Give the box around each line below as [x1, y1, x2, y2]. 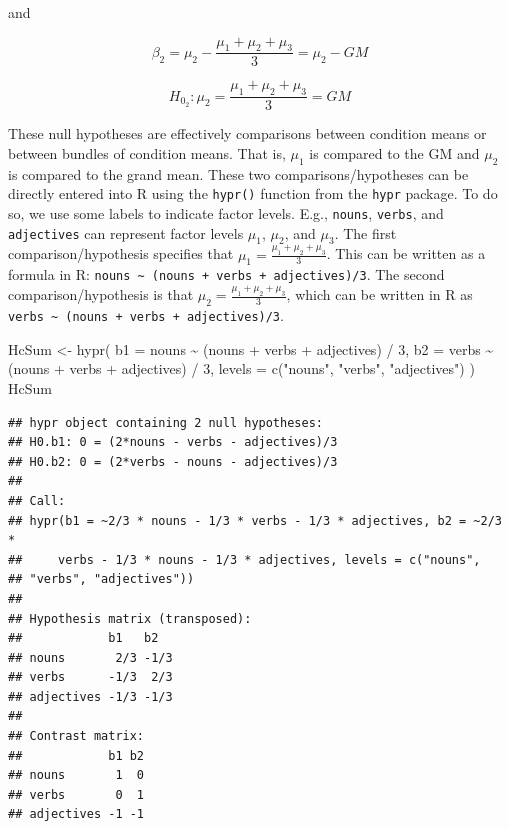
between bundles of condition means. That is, [8, 142, 286, 163]
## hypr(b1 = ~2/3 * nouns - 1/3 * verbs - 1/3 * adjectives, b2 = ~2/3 [8, 513, 502, 528]
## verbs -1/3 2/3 [8, 670, 173, 685]
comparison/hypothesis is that [8, 284, 194, 305]
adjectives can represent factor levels [8, 222, 244, 243]
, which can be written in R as [286, 284, 473, 305]
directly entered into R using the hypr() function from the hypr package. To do [8, 183, 498, 204]
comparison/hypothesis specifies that [8, 243, 234, 264]
